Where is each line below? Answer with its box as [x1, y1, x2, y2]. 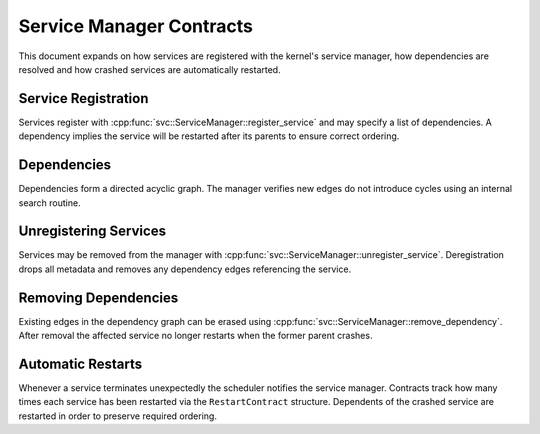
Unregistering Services [18, 223, 167, 240]
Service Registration [18, 90, 149, 107]
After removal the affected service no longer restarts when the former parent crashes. [18, 330, 373, 342]
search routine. [18, 196, 81, 209]
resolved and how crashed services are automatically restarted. [18, 63, 281, 75]
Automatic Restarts [18, 355, 143, 372]
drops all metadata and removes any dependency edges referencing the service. [18, 263, 352, 275]
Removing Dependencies [18, 289, 179, 306]
